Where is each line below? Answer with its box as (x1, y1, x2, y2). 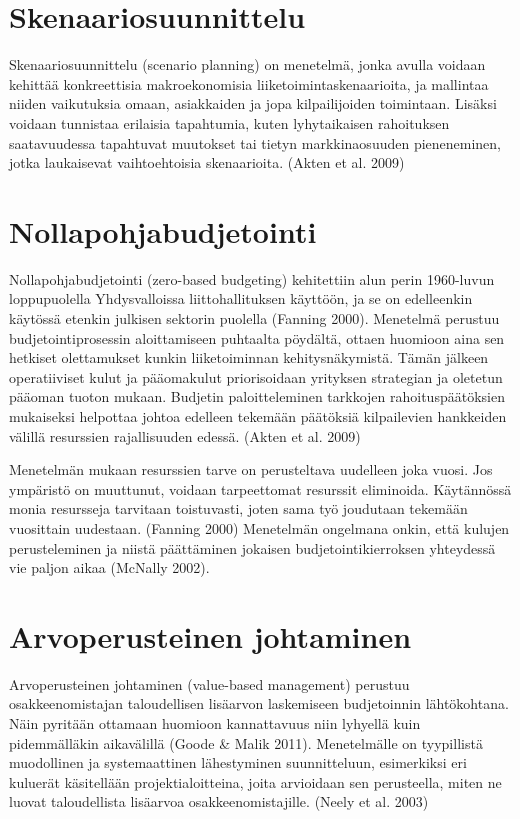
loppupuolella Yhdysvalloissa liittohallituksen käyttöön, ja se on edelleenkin (9, 288, 473, 309)
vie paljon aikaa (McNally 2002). (9, 557, 210, 578)
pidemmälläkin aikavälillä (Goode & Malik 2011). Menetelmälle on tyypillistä (9, 732, 483, 753)
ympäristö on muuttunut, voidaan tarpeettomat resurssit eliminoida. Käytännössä (9, 478, 512, 499)
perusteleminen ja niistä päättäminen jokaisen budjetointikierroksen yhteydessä (9, 537, 496, 558)
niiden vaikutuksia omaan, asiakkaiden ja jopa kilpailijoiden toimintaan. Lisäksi (9, 93, 497, 114)
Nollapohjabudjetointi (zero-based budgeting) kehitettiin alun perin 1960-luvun (9, 268, 495, 289)
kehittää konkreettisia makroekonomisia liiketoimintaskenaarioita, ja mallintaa (9, 73, 489, 94)
